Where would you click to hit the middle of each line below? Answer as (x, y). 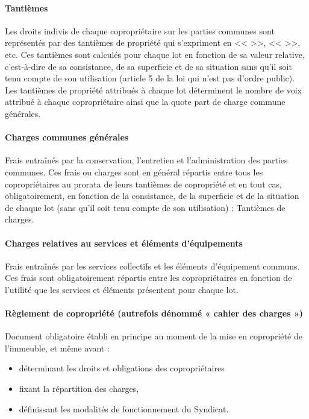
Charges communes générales (67, 137)
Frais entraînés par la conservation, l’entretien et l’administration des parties (146, 160)
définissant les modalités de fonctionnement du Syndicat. (124, 408)
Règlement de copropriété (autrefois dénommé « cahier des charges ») (154, 313)
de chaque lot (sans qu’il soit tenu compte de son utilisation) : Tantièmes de (145, 207)
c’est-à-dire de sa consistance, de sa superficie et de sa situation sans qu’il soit (148, 66)
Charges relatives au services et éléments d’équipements (124, 243)
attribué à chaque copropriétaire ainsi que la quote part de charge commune (145, 102)
